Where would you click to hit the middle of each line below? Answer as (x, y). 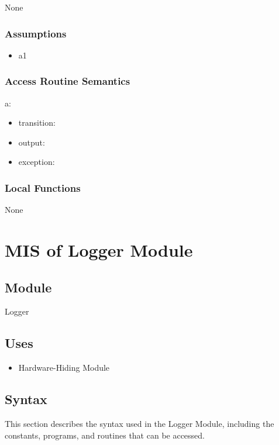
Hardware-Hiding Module (64, 368)
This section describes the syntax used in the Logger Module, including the (139, 423)
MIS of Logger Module (99, 250)
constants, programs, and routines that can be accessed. (105, 435)
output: (32, 142)
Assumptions (36, 33)
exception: (37, 162)
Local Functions (43, 187)
